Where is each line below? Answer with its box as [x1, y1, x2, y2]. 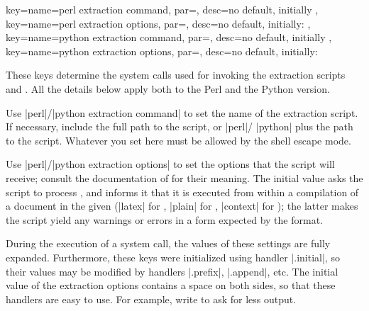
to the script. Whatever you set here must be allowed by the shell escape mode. [6, 132, 351, 147]
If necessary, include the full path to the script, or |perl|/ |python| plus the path [6, 119, 353, 134]
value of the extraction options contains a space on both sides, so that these [6, 278, 336, 293]
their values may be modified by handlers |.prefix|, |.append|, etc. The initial [6, 264, 338, 278]
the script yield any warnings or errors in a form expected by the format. [6, 212, 323, 227]
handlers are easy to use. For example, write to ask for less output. [6, 291, 297, 306]
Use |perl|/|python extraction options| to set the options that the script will [6, 157, 335, 171]
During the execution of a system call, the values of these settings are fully [6, 236, 331, 251]
